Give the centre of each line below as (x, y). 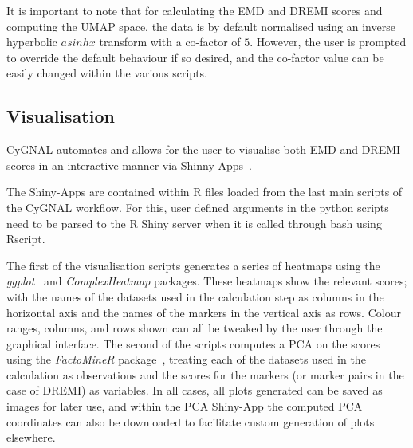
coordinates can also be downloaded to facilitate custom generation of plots (191, 421)
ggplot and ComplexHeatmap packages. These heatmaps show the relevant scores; (207, 281)
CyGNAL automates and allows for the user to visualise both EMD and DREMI (204, 149)
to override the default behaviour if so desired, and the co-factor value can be (195, 57)
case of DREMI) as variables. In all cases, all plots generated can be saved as (195, 390)
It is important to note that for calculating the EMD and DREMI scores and (195, 10)
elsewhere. (31, 437)
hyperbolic (32, 42)
